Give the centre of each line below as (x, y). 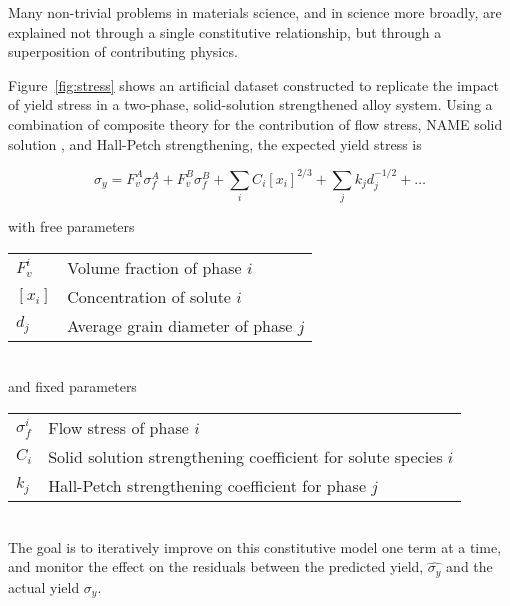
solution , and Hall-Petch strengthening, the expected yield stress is (215, 143)
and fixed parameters (72, 386)
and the (469, 566)
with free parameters (71, 226)
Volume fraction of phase (154, 267)
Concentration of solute (149, 296)
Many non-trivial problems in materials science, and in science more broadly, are (255, 12)
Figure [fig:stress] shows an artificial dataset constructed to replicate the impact (253, 84)
